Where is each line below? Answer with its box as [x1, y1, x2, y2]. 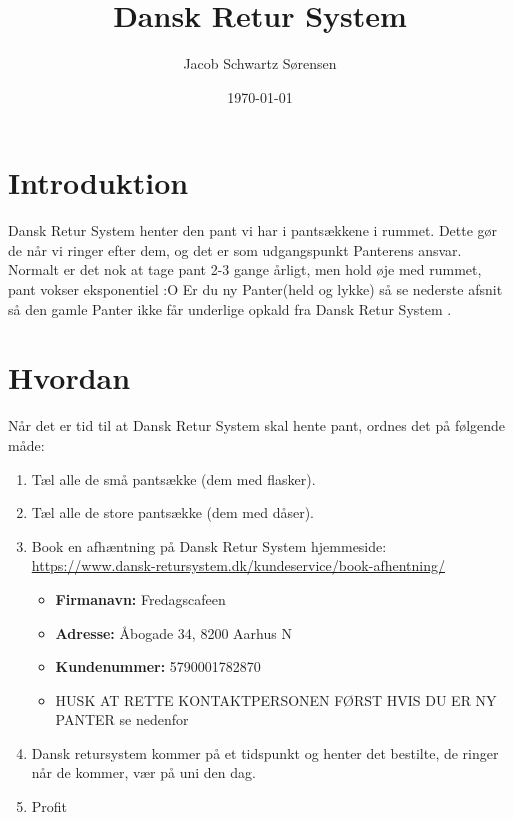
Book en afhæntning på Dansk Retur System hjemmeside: [31, 535, 387, 556]
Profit [31, 796, 68, 817]
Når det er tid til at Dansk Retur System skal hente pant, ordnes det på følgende [8, 415, 506, 436]
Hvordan [8, 357, 131, 398]
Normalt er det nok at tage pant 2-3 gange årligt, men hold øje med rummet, [8, 259, 482, 280]
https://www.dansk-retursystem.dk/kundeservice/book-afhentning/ [31, 555, 445, 576]
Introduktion [8, 162, 189, 203]
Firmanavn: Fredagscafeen [55, 588, 226, 609]
